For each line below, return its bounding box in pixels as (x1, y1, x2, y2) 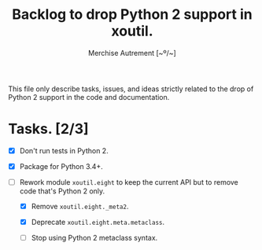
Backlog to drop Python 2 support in (11, 6, 253, 24)
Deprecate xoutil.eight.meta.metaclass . (31, 218, 165, 227)
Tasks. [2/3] (8, 120, 89, 138)
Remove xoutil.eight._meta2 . (31, 202, 129, 211)
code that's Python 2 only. (19, 186, 105, 196)
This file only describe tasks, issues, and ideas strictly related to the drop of (8, 84, 254, 94)
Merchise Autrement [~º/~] (87, 48, 177, 57)
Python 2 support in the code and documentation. (8, 92, 170, 101)
